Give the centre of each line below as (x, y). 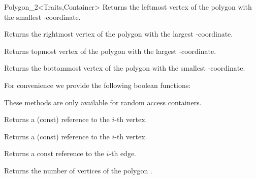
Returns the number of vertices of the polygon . (78, 170)
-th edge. (123, 153)
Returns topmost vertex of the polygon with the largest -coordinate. (110, 51)
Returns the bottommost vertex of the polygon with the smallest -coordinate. (125, 68)
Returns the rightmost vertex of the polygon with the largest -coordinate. (119, 34)
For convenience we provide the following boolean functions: (98, 85)
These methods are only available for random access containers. (103, 102)
